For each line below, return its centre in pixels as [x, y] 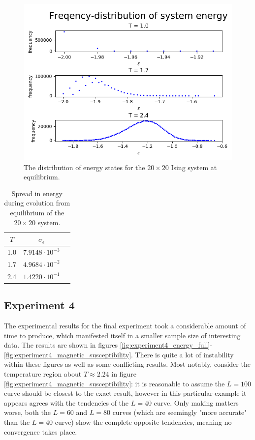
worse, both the [28, 412]
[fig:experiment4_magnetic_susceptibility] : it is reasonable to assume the [114, 383]
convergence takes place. [41, 431]
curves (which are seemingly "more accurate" [180, 412]
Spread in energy [37, 193]
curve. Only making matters [196, 402]
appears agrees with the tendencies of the [66, 402]
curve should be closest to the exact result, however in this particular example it [125, 393]
